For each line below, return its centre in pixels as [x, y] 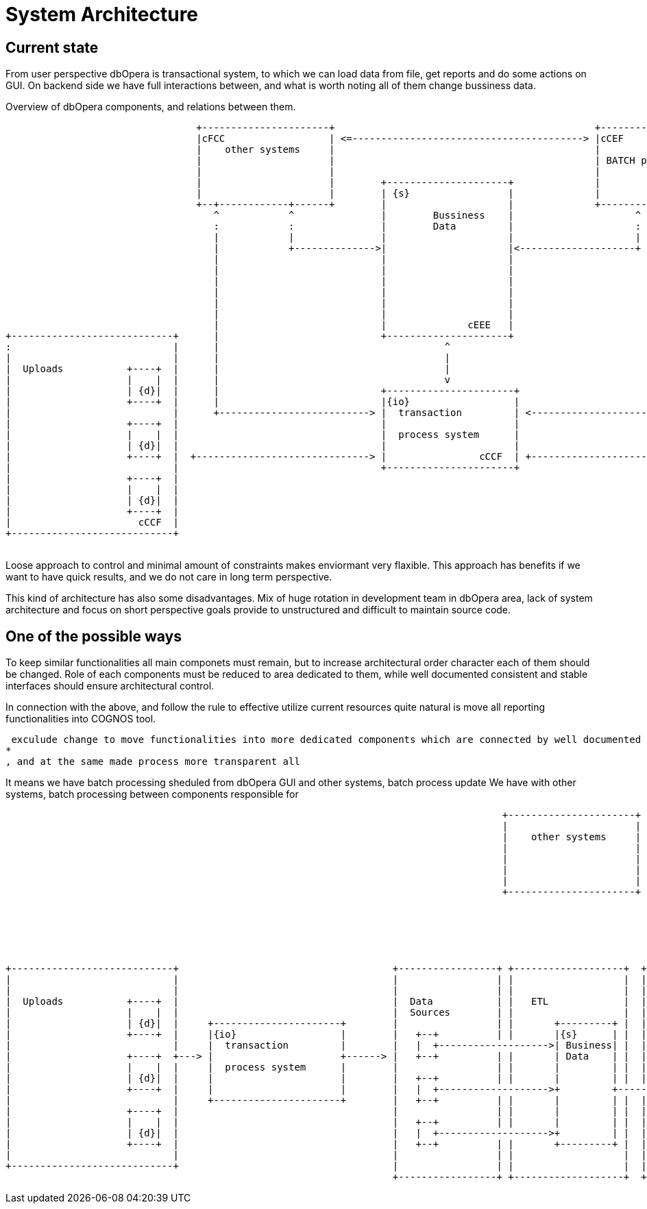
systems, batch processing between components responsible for [152, 794]
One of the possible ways [94, 636]
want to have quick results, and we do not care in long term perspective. [169, 577]
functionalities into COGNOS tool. [81, 719]
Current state [52, 47]
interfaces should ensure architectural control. [110, 686]
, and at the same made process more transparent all [153, 762]
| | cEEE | [364, 325]
